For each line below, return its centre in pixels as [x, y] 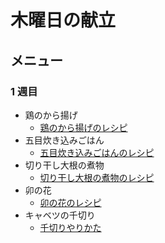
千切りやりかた [70, 227]
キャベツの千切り [60, 215]
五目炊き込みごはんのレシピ [97, 152]
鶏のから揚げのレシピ [83, 127]
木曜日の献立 [63, 20]
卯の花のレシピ [70, 202]
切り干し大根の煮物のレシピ [97, 177]
